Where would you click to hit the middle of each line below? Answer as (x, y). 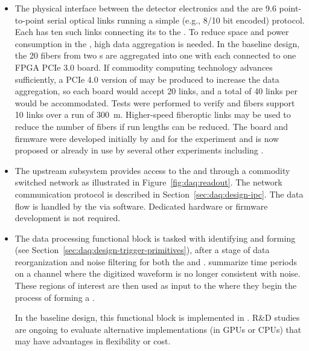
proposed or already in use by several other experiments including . (139, 150)
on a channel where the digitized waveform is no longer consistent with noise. (158, 273)
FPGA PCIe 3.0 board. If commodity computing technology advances (144, 67)
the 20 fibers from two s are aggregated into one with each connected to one (155, 55)
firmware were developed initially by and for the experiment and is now (147, 138)
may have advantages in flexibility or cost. (93, 341)
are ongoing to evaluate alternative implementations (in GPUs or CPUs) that (158, 329)
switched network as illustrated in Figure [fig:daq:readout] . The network (148, 182)
